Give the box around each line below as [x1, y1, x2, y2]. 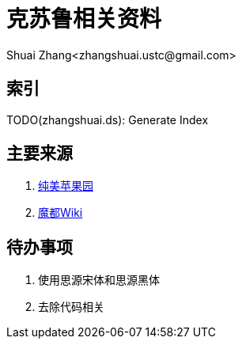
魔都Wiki [38, 206, 83, 220]
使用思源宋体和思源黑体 [38, 273, 160, 287]
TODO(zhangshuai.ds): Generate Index [6, 112, 209, 127]
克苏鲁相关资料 [6, 6, 162, 32]
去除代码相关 [38, 300, 104, 314]
